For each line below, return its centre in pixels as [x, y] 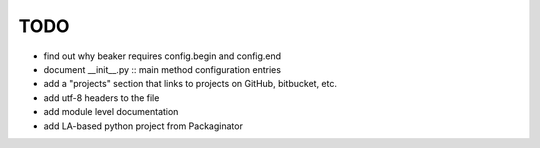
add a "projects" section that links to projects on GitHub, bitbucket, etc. [190, 84]
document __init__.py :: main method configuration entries [162, 69]
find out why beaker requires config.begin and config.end [162, 56]
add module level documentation [111, 112]
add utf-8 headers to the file [101, 97]
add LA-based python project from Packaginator [143, 126]
